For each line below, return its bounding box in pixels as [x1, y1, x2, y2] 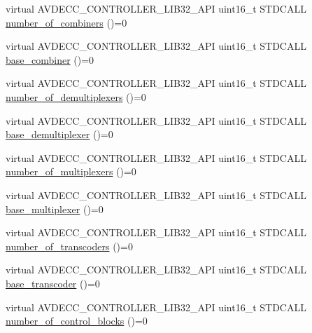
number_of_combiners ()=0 [6, 15, 127, 29]
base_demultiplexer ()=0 [6, 127, 113, 142]
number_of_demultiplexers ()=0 [6, 89, 146, 104]
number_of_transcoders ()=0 [6, 238, 133, 253]
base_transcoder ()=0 [6, 276, 100, 290]
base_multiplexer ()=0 [6, 201, 104, 216]
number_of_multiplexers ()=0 [6, 164, 136, 179]
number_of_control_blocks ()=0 [6, 313, 148, 328]
